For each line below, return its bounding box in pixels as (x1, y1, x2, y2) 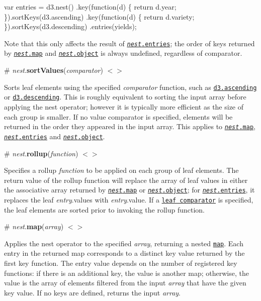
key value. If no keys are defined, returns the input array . (4, 287, 181, 297)
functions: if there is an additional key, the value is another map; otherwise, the (4, 267, 249, 278)
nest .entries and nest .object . (4, 131, 105, 141)
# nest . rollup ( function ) (4, 148, 78, 158)
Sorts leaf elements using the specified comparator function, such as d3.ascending (4, 81, 257, 92)
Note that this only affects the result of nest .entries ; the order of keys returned (4, 38, 255, 48)
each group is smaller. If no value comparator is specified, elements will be (4, 111, 233, 122)
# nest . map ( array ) (4, 221, 64, 232)
